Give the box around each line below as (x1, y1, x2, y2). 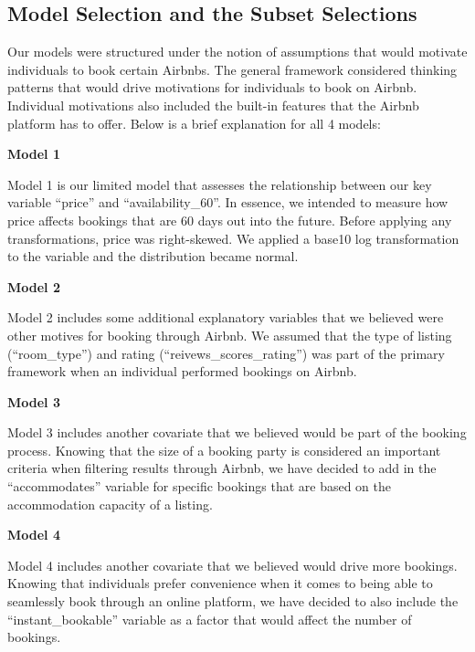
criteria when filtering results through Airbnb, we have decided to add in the (7, 458, 437, 478)
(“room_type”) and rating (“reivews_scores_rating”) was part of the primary (7, 343, 445, 363)
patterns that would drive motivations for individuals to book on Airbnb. (7, 78, 417, 97)
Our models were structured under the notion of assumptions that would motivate (7, 42, 468, 61)
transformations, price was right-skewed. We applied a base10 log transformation (7, 228, 459, 247)
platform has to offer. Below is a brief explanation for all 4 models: (7, 113, 381, 132)
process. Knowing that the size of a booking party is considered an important (7, 440, 441, 459)
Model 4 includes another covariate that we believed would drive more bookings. (7, 555, 458, 574)
